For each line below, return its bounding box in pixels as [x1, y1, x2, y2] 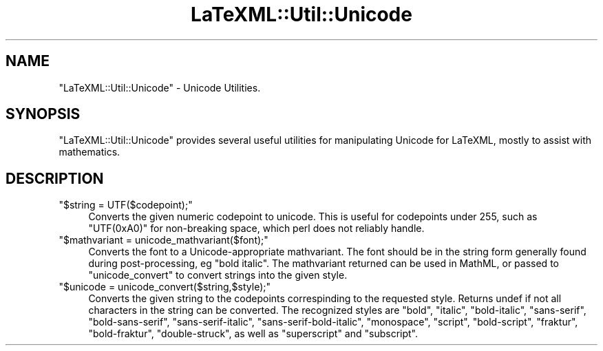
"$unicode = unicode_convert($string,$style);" [59, 281, 271, 293]
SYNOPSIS [6, 105, 81, 123]
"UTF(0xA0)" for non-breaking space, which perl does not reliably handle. [88, 222, 425, 235]
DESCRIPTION [6, 169, 104, 187]
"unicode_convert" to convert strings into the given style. [88, 269, 348, 281]
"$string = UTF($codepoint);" [59, 199, 193, 211]
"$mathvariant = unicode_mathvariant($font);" [59, 234, 268, 246]
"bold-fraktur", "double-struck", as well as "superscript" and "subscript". [88, 328, 419, 340]
